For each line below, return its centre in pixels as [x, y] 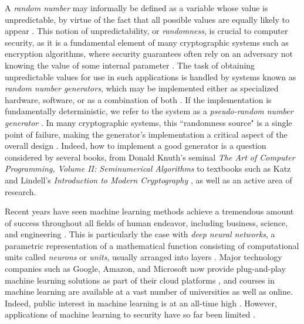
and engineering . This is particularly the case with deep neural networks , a [140, 234]
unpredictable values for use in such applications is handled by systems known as [151, 76]
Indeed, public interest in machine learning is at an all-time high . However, [141, 303]
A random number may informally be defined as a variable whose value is [136, 8]
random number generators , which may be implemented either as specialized [142, 88]
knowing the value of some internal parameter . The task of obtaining [130, 65]
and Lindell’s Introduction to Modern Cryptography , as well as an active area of [148, 180]
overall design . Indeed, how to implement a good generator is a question [136, 146]
